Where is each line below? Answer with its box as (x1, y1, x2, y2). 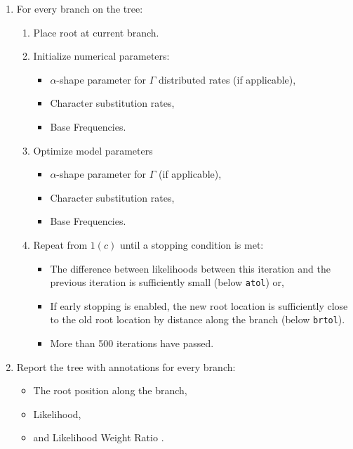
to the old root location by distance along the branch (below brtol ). (50, 312, 345, 327)
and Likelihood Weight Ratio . (33, 430, 164, 445)
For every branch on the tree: (16, 1, 143, 15)
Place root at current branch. (33, 25, 159, 39)
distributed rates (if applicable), (159, 72, 296, 86)
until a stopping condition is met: (119, 237, 264, 252)
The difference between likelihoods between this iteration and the (50, 261, 331, 275)
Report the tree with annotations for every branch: (16, 359, 236, 374)
